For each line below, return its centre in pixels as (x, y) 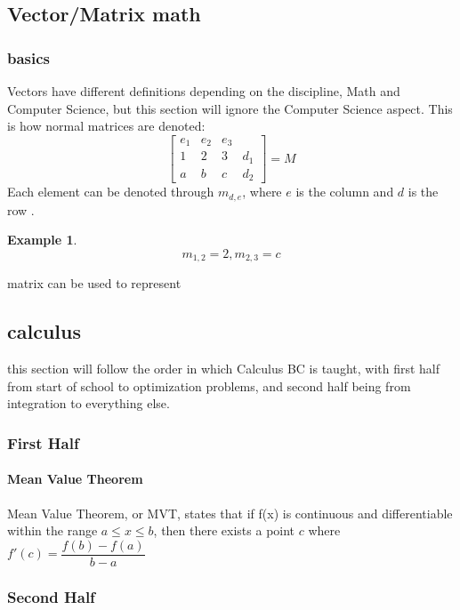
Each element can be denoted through (111, 192)
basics (29, 57)
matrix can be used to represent (94, 283)
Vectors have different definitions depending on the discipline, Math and (204, 91)
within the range (52, 530)
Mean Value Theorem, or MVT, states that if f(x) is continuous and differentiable (230, 513)
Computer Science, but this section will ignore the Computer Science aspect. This (230, 108)
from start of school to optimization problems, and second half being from (209, 385)
